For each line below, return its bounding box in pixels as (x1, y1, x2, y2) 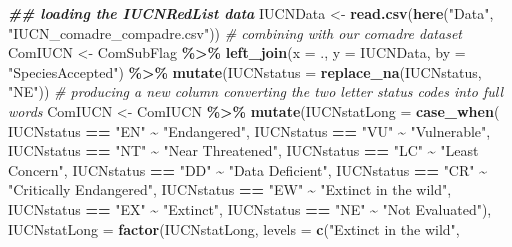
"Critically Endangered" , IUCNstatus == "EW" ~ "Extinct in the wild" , (8, 179, 452, 200)
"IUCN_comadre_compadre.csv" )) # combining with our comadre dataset (8, 22, 462, 43)
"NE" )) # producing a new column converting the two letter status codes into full (8, 81, 503, 102)
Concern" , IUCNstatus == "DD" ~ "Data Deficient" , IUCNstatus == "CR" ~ (8, 159, 487, 180)
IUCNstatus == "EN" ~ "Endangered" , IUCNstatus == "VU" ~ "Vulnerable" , (8, 120, 491, 141)
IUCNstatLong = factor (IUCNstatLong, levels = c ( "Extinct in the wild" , (8, 218, 460, 239)
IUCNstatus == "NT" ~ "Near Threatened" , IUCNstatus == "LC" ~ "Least (8, 140, 479, 161)
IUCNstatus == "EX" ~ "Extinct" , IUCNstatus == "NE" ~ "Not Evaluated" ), (8, 198, 492, 219)
